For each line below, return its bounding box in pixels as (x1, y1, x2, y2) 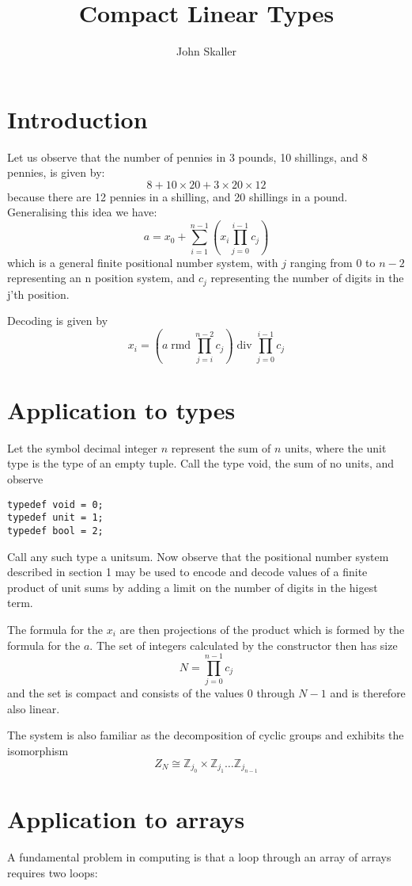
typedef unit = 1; (7, 512, 104, 524)
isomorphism (7, 743, 69, 759)
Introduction (7, 102, 148, 135)
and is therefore (330, 685, 406, 701)
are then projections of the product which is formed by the (119, 621, 405, 637)
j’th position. (7, 285, 70, 302)
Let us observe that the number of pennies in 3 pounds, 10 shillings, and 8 (7, 148, 368, 165)
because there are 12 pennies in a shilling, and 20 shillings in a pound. (7, 188, 348, 204)
